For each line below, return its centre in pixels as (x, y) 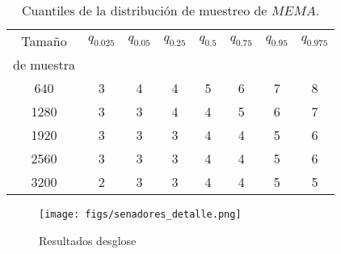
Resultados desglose (88, 240)
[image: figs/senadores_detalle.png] (140, 214)
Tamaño (44, 41)
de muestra (44, 64)
